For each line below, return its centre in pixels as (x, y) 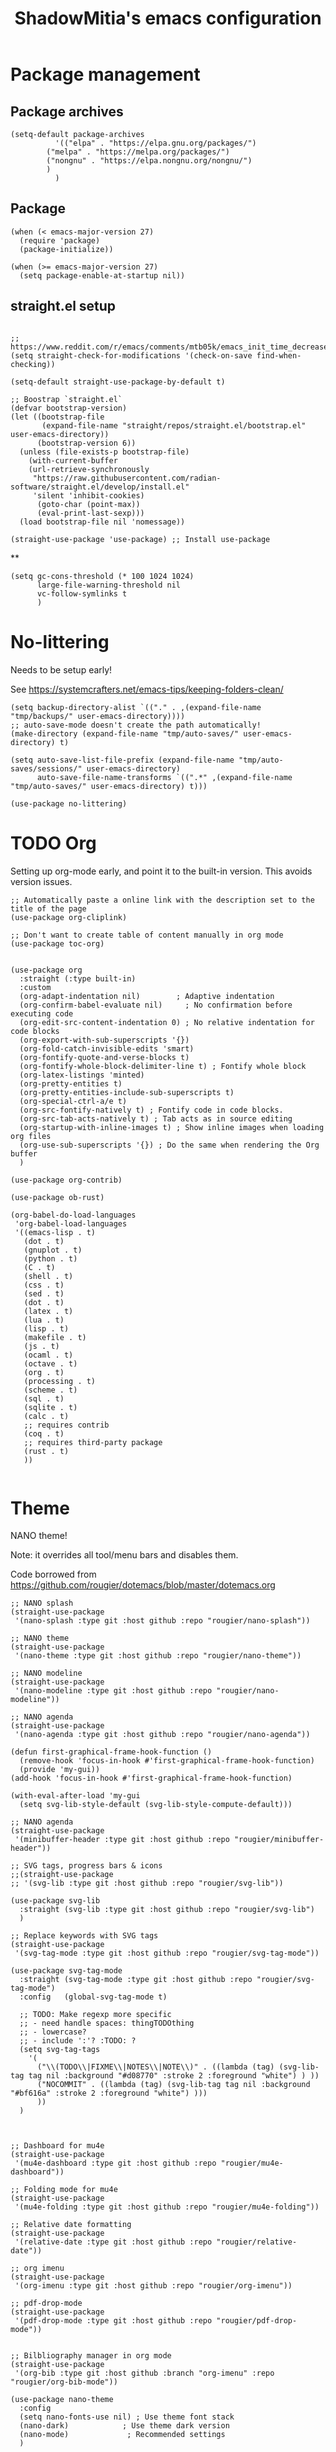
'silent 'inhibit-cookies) (88, 495)
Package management (105, 74)
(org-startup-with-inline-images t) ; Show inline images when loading (172, 1127)
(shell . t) (48, 1276)
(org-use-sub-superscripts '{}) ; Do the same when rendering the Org (169, 1145)
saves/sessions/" (46, 768)
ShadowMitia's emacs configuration (168, 18)
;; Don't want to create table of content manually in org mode (147, 935)
